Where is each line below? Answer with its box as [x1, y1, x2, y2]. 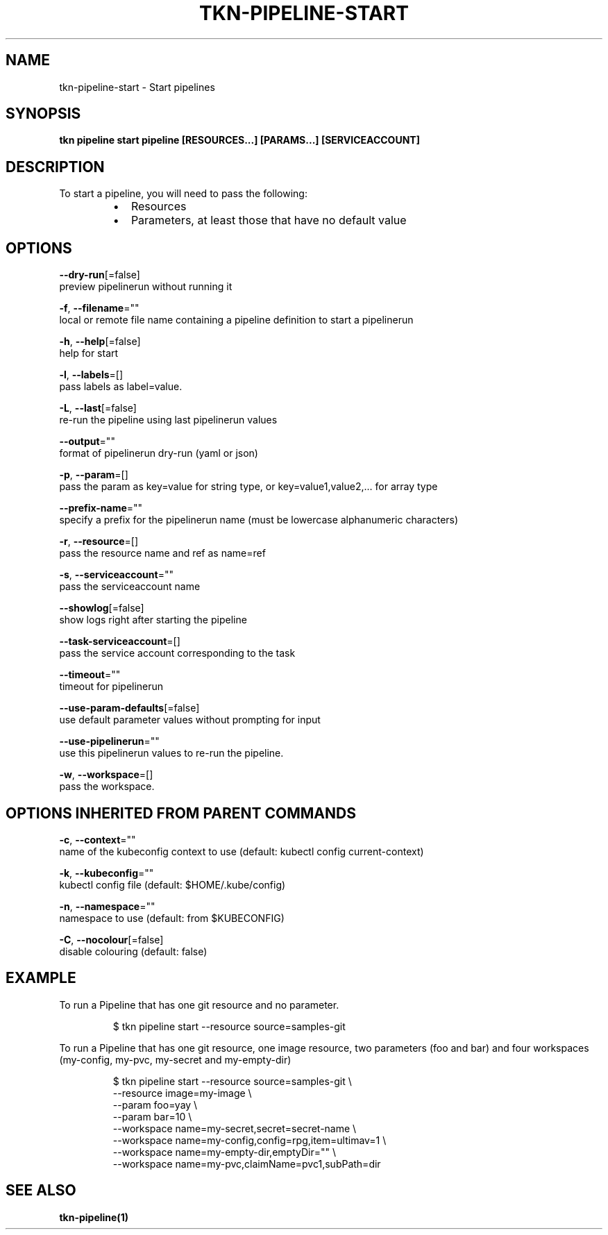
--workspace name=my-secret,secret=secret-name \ [112, 1122, 357, 1134]
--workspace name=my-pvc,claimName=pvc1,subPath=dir [112, 1157, 381, 1170]
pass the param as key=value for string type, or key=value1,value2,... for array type [59, 480, 438, 493]
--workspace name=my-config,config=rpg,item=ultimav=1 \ [112, 1134, 387, 1146]
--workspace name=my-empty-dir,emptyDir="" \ [112, 1145, 336, 1158]
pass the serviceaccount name [59, 580, 201, 593]
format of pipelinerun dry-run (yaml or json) [59, 447, 258, 460]
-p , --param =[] [59, 469, 128, 481]
